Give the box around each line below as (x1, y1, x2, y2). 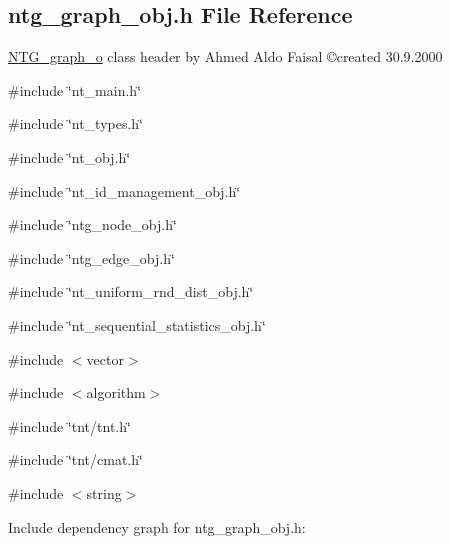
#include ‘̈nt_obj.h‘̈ (8, 146, 131, 167)
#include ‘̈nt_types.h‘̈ (8, 113, 144, 134)
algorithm (86, 382, 146, 403)
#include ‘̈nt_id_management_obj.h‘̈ (8, 180, 241, 201)
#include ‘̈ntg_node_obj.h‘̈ (8, 214, 177, 235)
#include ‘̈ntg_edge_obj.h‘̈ (8, 247, 175, 268)
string (86, 482, 122, 503)
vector (86, 348, 124, 369)
